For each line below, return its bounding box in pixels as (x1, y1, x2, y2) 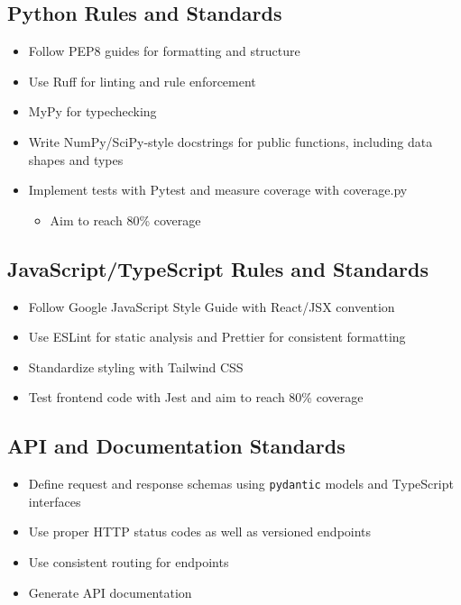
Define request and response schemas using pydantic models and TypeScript (28, 474, 454, 493)
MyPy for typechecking (28, 102, 157, 121)
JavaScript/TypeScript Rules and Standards (7, 254, 429, 282)
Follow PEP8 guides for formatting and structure (28, 41, 300, 60)
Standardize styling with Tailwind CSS (28, 357, 244, 376)
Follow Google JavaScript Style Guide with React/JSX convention (28, 297, 395, 316)
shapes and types (28, 150, 124, 169)
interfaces (28, 491, 81, 510)
